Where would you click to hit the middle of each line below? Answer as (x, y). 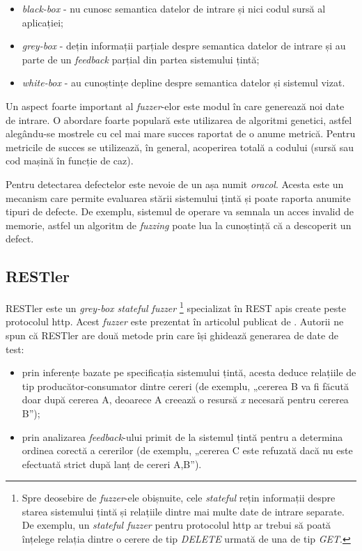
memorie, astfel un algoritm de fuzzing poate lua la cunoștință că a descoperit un (179, 225)
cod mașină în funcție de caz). (70, 161)
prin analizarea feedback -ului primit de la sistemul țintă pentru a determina (182, 436)
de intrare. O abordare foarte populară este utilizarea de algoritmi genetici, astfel (179, 119)
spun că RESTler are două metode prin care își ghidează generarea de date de (172, 335)
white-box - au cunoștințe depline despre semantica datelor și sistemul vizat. (183, 83)
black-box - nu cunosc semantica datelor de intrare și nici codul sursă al (174, 8)
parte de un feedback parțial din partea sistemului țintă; (141, 59)
